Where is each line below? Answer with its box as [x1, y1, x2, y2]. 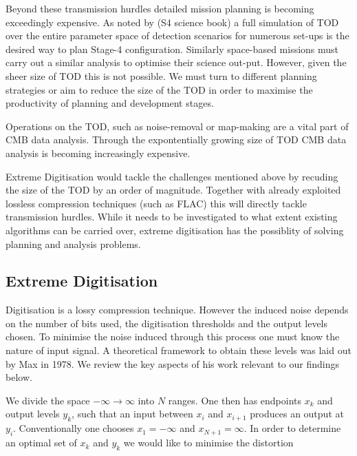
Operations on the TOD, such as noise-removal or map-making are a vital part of [6, 118, 349, 133]
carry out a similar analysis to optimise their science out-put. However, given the [6, 55, 347, 70]
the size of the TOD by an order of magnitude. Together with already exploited [6, 183, 341, 197]
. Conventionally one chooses [13, 421, 134, 435]
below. [6, 370, 32, 384]
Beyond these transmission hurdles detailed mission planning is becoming [6, 1, 314, 15]
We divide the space [6, 393, 90, 407]
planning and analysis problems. [6, 236, 141, 251]
